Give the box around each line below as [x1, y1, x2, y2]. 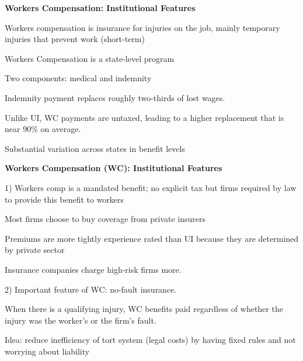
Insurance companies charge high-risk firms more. [5, 263, 182, 275]
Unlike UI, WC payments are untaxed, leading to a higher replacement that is [5, 111, 284, 123]
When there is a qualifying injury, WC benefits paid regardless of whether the [5, 303, 283, 315]
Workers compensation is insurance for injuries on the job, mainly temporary [5, 21, 280, 33]
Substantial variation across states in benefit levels [5, 142, 185, 154]
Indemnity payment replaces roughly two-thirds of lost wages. [5, 91, 225, 103]
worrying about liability [5, 345, 90, 357]
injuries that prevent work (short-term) [5, 33, 145, 45]
